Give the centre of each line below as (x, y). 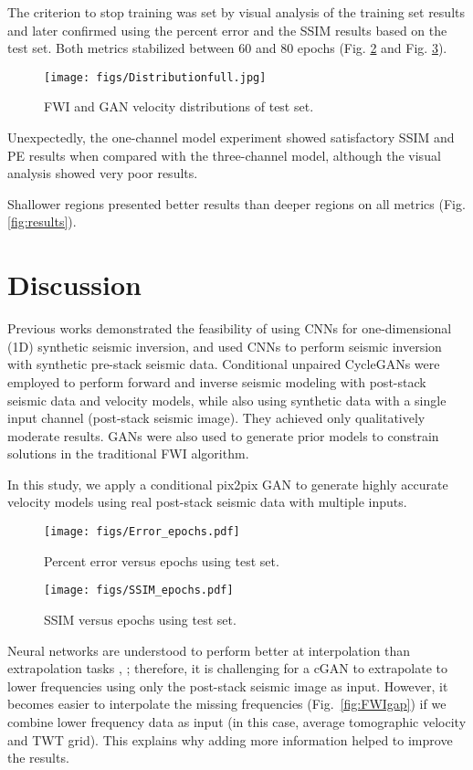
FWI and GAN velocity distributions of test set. (179, 106)
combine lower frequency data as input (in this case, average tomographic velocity (237, 721)
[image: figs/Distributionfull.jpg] (155, 77)
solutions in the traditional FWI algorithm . (128, 454)
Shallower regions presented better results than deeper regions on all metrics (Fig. (236, 203)
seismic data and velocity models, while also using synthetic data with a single (227, 400)
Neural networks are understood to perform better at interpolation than (209, 650)
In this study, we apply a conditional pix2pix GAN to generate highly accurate (228, 484)
